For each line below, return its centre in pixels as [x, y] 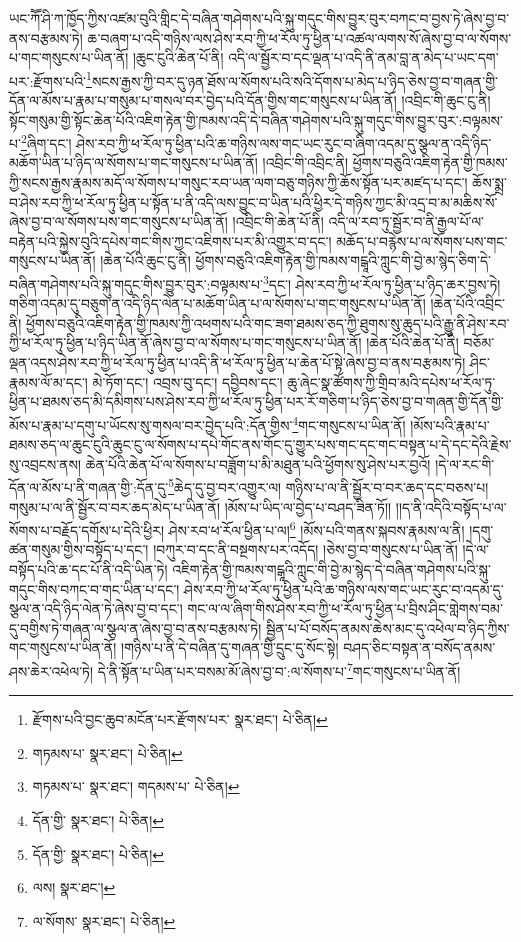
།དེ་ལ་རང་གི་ [465, 463]
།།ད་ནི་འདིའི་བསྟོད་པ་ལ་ [451, 506]
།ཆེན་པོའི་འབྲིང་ [467, 303]
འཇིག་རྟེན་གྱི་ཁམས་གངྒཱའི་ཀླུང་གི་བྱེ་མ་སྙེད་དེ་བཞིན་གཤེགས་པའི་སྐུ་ [331, 568]
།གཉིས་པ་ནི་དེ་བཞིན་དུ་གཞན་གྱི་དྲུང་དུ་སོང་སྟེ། [230, 647]
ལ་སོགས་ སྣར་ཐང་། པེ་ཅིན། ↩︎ [104, 920]
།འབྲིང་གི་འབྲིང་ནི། [305, 162]
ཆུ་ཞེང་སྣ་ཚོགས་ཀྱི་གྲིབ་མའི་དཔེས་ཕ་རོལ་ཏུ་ [391, 381]
